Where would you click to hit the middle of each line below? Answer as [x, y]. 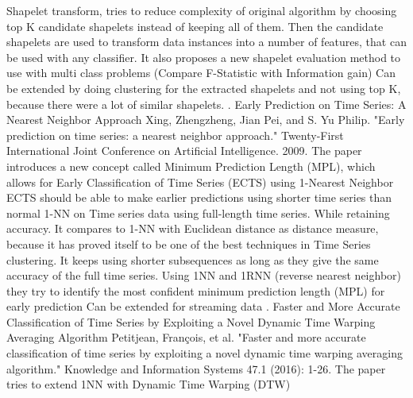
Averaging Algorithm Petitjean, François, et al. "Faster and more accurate [186, 337]
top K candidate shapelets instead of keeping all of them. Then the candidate [195, 26]
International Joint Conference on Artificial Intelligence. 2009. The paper [184, 151]
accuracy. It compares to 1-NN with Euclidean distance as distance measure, [193, 228]
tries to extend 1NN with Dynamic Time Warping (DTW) [149, 384]
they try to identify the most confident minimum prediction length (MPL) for [196, 290]
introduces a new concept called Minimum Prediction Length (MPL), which [191, 166]
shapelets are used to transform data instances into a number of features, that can [206, 42]
